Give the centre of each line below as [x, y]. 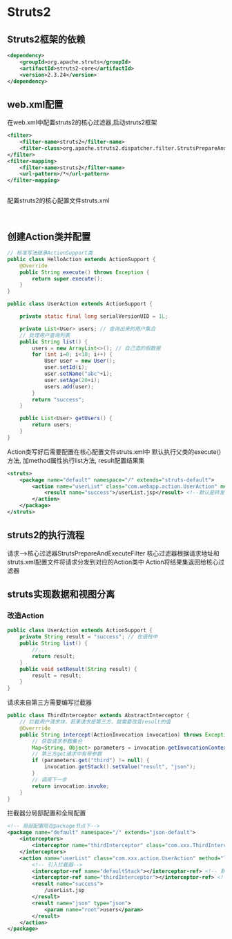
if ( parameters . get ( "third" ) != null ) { [91, 761]
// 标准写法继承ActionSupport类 [50, 253]
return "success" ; [58, 399]
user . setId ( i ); [66, 368]
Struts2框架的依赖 [46, 39]
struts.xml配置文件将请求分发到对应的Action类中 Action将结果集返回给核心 [113, 562]
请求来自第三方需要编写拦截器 [49, 703]
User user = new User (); [80, 361]
